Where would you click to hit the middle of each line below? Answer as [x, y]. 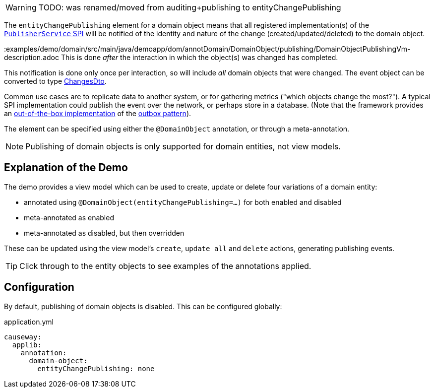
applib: [27, 345]
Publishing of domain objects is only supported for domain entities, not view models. [183, 146]
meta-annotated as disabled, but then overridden [104, 233]
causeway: [23, 337]
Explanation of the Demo [66, 168]
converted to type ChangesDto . [55, 81]
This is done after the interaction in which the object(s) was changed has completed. [199, 57]
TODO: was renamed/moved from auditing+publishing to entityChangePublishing [190, 7]
